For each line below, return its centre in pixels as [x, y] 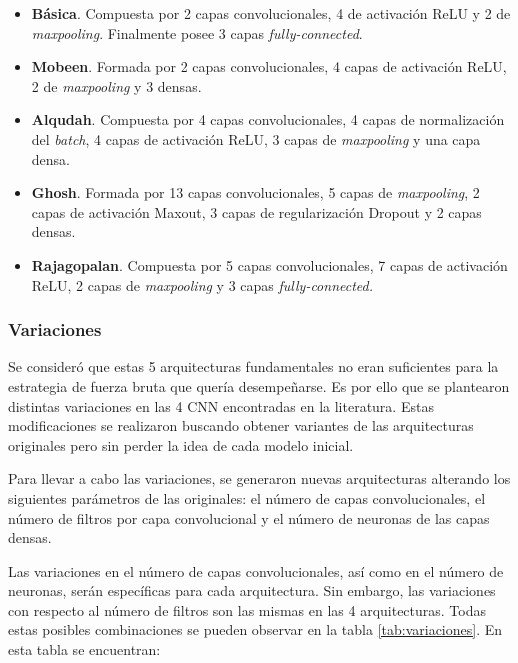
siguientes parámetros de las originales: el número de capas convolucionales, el [247, 497]
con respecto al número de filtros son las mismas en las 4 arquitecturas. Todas [247, 609]
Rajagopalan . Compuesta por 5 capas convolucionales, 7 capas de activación [269, 264]
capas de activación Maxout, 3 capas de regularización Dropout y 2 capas [256, 211]
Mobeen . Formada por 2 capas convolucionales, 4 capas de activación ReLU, [269, 66]
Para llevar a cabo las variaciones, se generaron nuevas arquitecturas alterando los [259, 478]
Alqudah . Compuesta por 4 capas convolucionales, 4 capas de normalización [268, 119]
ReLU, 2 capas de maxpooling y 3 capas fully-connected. [202, 284]
